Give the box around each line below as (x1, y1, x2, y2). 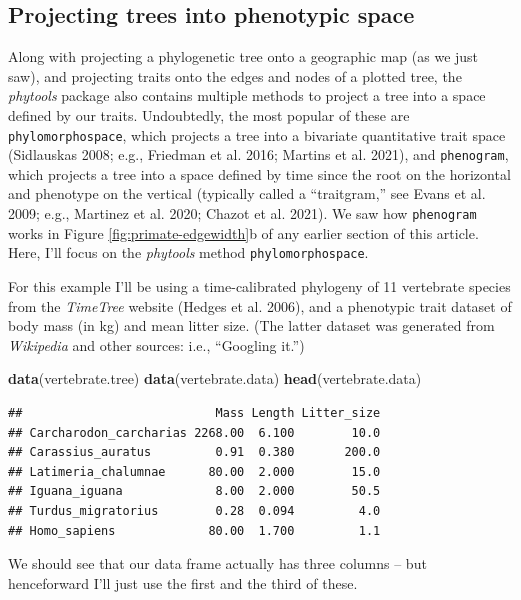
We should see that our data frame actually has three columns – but (8, 553, 427, 574)
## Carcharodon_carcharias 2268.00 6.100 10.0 (8, 425, 381, 440)
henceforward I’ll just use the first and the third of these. (8, 572, 358, 593)
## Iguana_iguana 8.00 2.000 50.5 (8, 484, 381, 499)
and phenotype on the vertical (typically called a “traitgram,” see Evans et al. (8, 183, 486, 204)
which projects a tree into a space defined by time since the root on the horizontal (8, 163, 511, 184)
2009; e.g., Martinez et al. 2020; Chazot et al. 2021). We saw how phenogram (8, 203, 477, 224)
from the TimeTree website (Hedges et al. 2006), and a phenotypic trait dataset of (8, 295, 512, 316)
